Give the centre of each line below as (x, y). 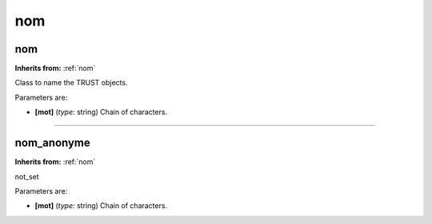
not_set (27, 176)
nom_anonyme (53, 143)
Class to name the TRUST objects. (71, 83)
